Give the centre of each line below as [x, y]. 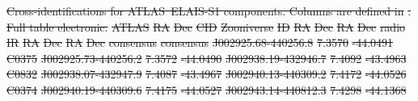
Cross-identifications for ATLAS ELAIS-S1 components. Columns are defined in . [209, 11]
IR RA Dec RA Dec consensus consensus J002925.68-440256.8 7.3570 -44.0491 [200, 42]
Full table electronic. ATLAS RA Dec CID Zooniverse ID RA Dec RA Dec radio [206, 26]
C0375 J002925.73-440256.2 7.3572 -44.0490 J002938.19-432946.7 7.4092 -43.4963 [207, 58]
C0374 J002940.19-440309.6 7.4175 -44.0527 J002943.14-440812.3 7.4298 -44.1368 [207, 89]
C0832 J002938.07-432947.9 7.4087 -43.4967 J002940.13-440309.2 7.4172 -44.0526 [207, 74]
